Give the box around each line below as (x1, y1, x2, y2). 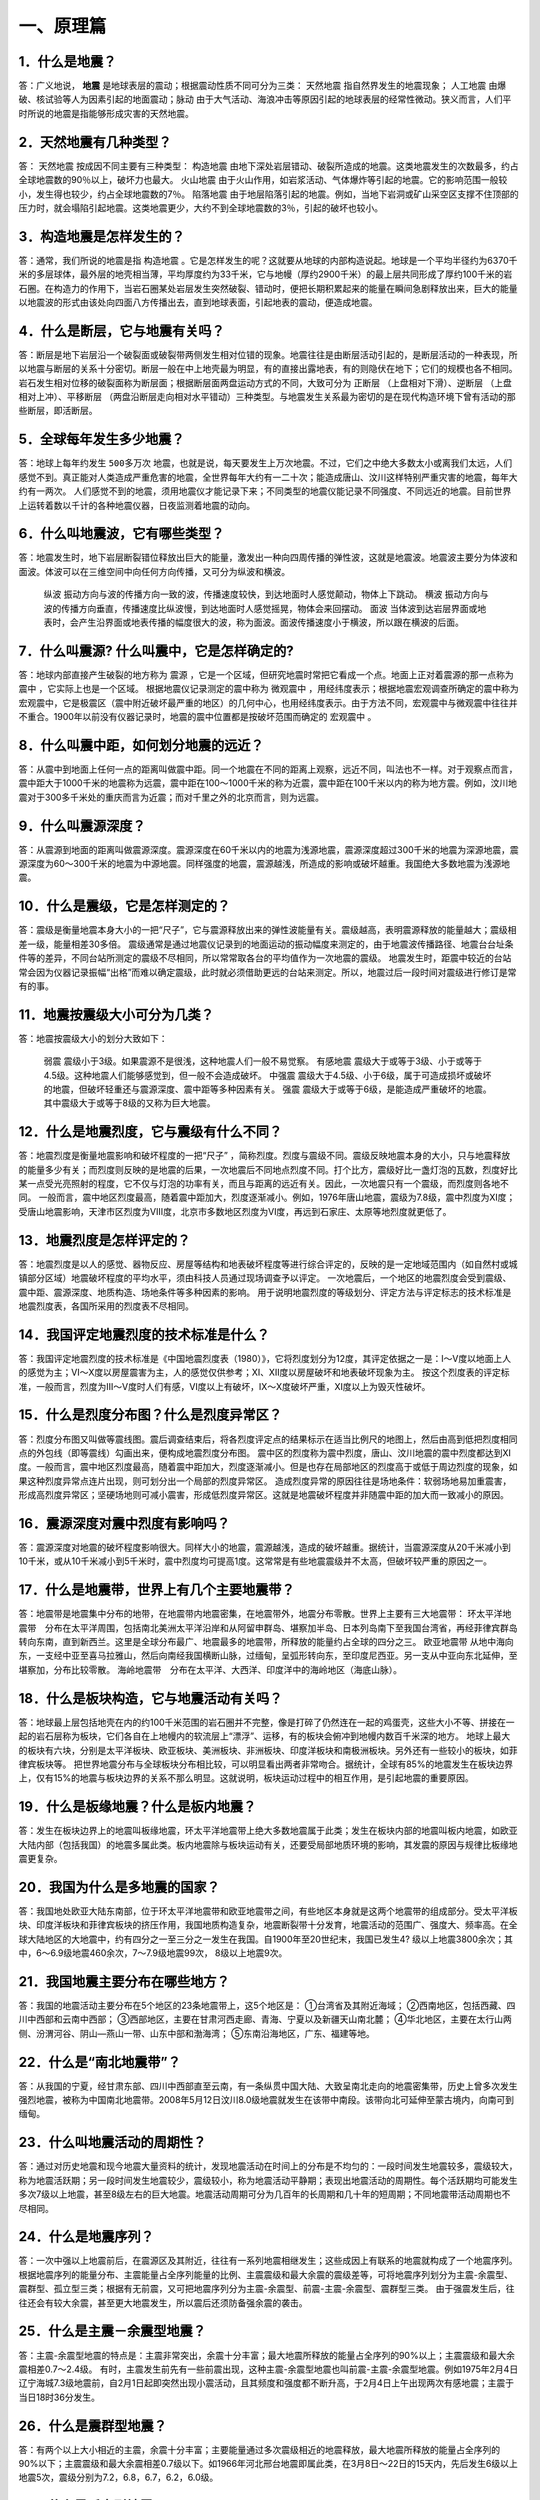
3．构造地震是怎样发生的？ (18, 228, 185, 245)
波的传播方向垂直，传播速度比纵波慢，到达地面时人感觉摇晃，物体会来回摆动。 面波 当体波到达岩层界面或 (43, 602, 478, 614)
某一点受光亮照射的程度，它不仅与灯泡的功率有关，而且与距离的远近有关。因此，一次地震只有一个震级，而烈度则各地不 (18, 1178, 509, 1190)
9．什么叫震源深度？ (18, 817, 146, 834)
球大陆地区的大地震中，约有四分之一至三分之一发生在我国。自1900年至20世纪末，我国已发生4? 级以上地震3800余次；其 (18, 1933, 514, 1945)
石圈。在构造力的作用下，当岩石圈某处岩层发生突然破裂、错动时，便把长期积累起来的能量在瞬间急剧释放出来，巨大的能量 (18, 282, 518, 294)
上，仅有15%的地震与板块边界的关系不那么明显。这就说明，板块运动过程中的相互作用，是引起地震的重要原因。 (18, 1772, 474, 1784)
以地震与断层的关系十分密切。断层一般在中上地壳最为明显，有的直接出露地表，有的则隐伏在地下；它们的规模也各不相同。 (18, 363, 518, 375)
